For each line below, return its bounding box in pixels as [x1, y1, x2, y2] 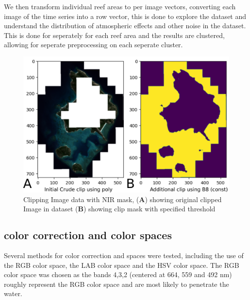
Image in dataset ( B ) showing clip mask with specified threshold [23, 204, 216, 214]
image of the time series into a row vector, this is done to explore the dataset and [4, 11, 247, 21]
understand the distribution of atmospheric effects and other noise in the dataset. [4, 20, 246, 31]
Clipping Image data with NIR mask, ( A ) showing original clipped [23, 194, 222, 204]
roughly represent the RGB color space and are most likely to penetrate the [4, 279, 229, 289]
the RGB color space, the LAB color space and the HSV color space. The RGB [4, 260, 239, 270]
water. [4, 288, 22, 299]
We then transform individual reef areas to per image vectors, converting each [4, 1, 236, 11]
